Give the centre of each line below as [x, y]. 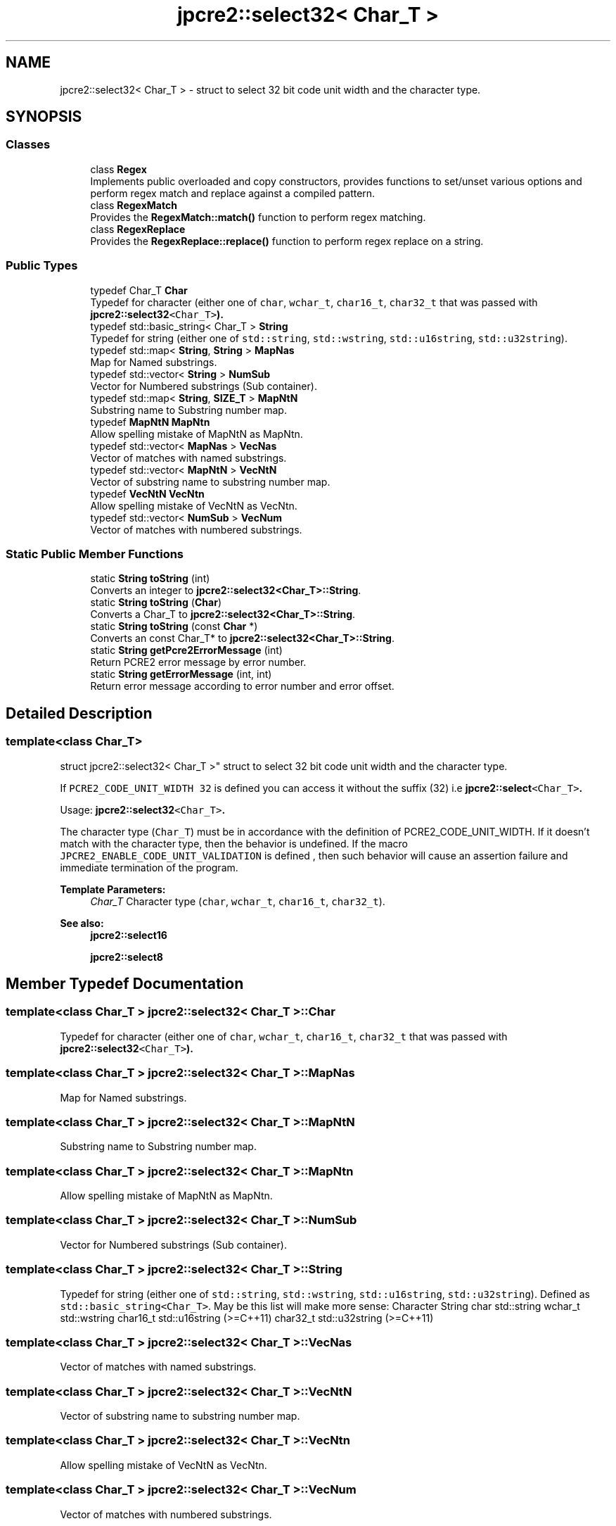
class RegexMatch [134, 205]
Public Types [42, 266]
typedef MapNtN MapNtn [150, 422]
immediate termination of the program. [149, 867]
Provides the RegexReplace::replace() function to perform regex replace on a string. [287, 241]
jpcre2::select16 [129, 935]
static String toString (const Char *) [174, 626]
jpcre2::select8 [127, 957]
